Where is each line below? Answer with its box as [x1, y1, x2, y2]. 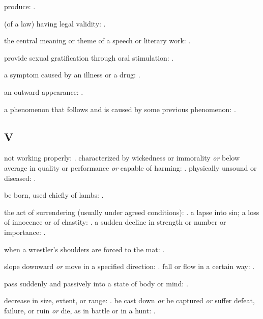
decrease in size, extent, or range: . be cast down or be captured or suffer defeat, [4, 295, 255, 306]
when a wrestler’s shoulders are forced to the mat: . [4, 244, 165, 254]
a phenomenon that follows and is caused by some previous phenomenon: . [4, 103, 236, 114]
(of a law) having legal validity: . [4, 18, 106, 29]
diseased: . [4, 172, 36, 183]
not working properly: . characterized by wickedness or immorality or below [4, 152, 240, 163]
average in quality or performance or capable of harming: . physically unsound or [4, 162, 257, 173]
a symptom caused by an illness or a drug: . [4, 69, 140, 80]
